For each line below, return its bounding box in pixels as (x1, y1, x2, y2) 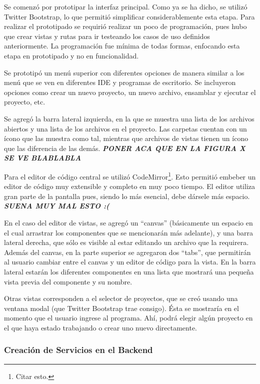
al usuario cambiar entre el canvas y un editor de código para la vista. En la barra (4, 256, 256, 267)
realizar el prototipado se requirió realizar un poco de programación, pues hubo (4, 21, 247, 31)
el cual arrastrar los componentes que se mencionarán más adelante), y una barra (4, 227, 253, 237)
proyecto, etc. (4, 96, 45, 107)
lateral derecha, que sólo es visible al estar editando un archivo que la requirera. (4, 237, 249, 247)
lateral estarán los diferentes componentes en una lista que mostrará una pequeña (4, 266, 254, 276)
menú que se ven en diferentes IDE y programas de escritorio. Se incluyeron (4, 77, 236, 87)
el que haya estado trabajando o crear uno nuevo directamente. (4, 322, 197, 332)
